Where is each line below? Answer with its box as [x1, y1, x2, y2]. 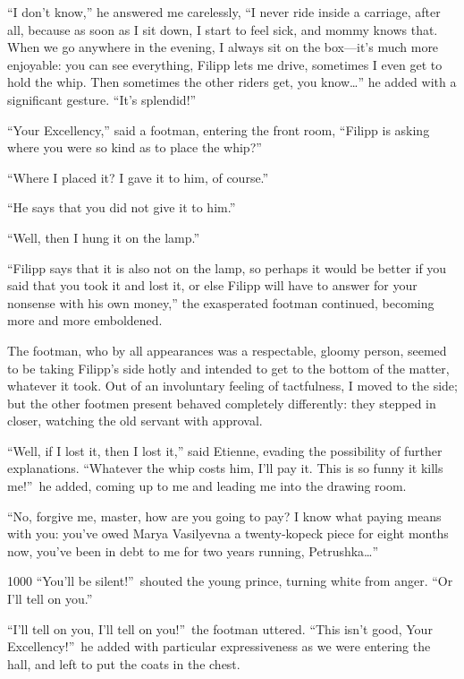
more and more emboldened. [7, 311, 163, 330]
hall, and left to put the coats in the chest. [7, 654, 240, 673]
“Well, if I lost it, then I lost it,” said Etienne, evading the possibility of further [7, 441, 443, 460]
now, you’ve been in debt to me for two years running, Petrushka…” [7, 541, 379, 560]
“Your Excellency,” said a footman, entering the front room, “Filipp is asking [7, 120, 430, 139]
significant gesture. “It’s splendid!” [7, 90, 197, 108]
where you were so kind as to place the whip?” [7, 138, 262, 157]
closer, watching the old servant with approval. [7, 411, 263, 430]
